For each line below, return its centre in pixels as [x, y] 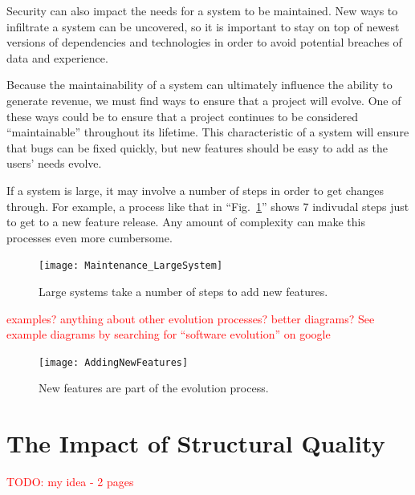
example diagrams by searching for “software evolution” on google [169, 334]
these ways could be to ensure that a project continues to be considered [182, 116]
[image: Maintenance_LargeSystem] [131, 266]
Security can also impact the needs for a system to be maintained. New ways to [202, 10]
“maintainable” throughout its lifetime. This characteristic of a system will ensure [208, 132]
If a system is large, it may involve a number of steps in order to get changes [195, 190]
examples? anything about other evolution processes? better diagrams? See [191, 318]
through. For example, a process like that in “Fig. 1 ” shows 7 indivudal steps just [208, 206]
